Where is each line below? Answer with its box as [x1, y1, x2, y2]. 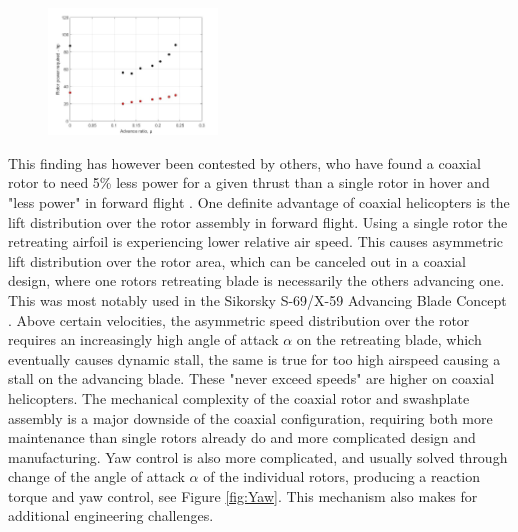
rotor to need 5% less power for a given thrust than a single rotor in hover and [8, 172, 490, 193]
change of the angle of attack [8, 466, 185, 487]
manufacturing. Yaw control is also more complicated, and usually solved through [8, 446, 508, 467]
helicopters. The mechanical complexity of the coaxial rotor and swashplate [8, 387, 470, 408]
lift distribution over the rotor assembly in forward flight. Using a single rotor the [8, 211, 508, 232]
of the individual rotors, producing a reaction [203, 466, 481, 487]
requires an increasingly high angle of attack [8, 329, 279, 350]
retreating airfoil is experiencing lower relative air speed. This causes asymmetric [8, 231, 504, 252]
